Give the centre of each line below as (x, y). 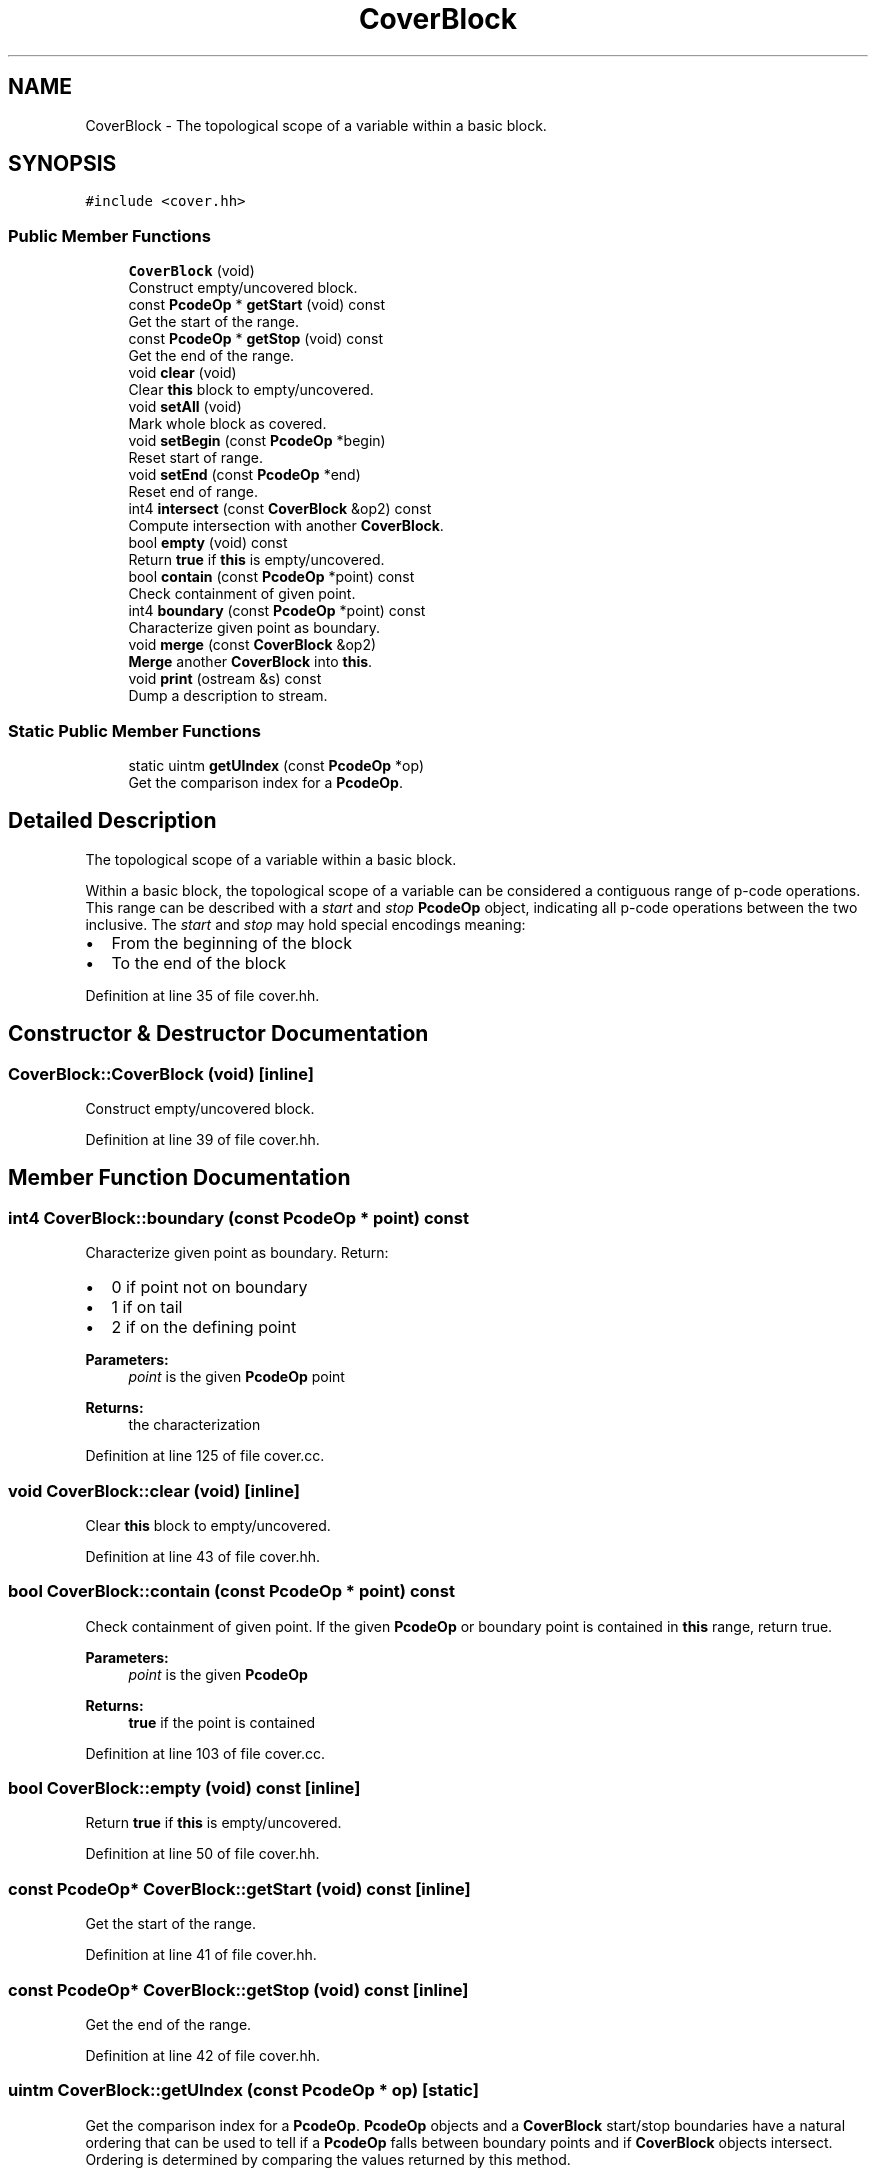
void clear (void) (182, 373)
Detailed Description (112, 821)
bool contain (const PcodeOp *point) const (271, 577)
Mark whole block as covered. (227, 424)
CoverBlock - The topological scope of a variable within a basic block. (316, 125)
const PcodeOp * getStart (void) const (257, 305)
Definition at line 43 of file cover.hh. (203, 1556)
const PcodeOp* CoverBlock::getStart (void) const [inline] (239, 1888)
